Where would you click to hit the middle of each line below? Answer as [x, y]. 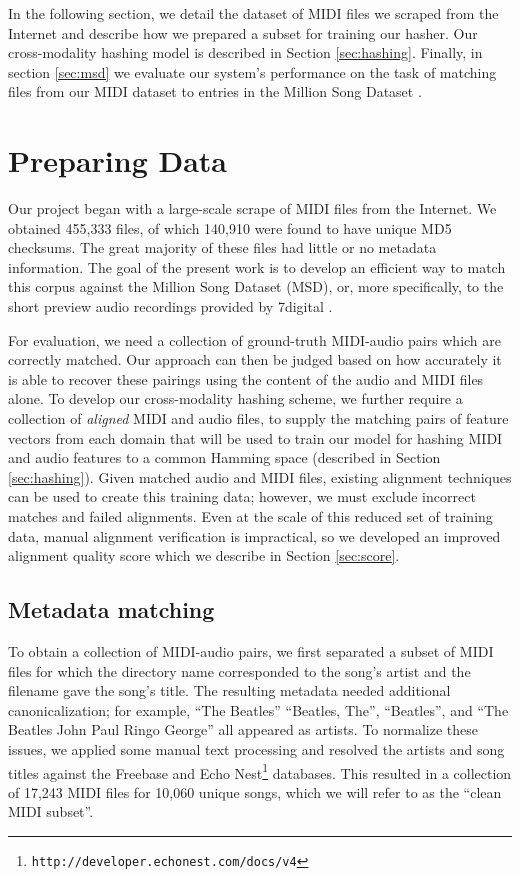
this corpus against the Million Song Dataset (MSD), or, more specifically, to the [256, 286]
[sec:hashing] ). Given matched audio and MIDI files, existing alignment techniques [260, 476]
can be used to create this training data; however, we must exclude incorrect [242, 496]
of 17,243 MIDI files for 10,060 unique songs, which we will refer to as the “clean [255, 791]
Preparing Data [118, 160]
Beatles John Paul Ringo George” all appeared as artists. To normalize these [243, 729]
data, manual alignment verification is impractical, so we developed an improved [254, 535]
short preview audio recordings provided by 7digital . [170, 306]
